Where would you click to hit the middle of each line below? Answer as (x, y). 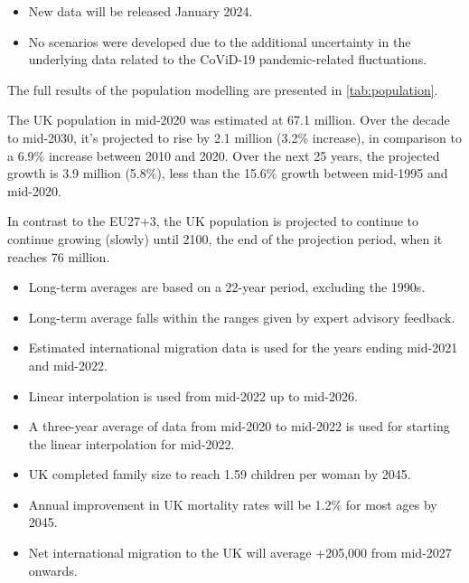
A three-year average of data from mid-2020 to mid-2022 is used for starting (239, 426)
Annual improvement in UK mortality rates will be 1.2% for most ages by (233, 504)
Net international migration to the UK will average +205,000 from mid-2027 (240, 553)
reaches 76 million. (59, 256)
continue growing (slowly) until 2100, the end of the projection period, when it (225, 238)
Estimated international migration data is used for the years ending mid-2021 (243, 348)
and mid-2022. (68, 365)
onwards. (53, 570)
